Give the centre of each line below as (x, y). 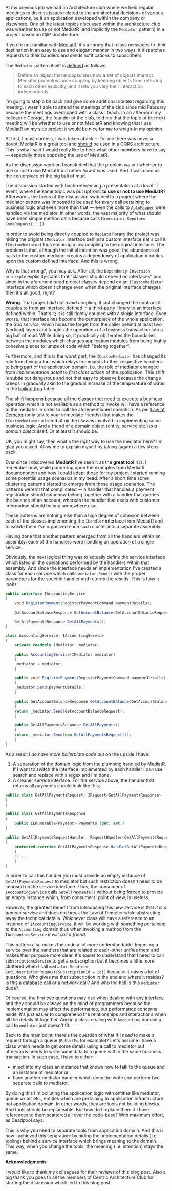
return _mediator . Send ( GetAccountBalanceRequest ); (70, 711)
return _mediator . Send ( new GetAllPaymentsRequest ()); (73, 735)
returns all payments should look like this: (57, 785)
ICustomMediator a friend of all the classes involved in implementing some (83, 420)
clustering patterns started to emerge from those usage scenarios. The (80, 484)
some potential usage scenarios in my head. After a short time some (77, 478)
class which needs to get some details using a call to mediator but (75, 1046)
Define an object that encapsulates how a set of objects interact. (86, 75)
